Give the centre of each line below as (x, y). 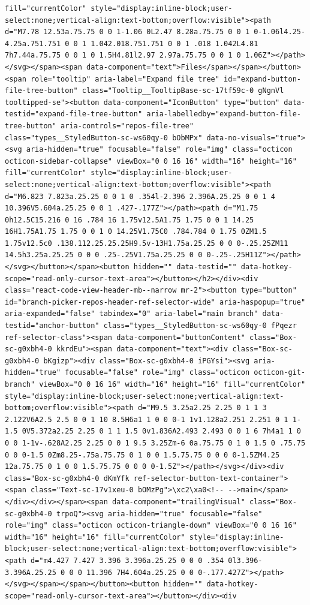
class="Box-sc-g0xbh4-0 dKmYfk (67, 478)
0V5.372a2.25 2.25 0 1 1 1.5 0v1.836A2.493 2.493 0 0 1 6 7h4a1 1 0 (161, 431)
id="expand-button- (262, 79)
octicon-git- (280, 373)
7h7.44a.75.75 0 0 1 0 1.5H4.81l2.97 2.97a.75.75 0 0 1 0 (123, 55)
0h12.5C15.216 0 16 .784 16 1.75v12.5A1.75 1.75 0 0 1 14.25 (130, 220)
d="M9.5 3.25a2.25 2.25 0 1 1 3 (202, 408)
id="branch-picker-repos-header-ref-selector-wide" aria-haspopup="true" (155, 302)
